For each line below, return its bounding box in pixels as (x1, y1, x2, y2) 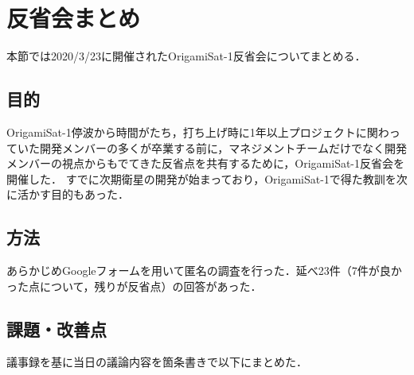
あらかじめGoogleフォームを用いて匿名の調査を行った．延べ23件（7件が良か (6, 262, 402, 279)
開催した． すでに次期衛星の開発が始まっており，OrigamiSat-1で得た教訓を (6, 170, 396, 187)
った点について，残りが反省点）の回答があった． (6, 277, 262, 294)
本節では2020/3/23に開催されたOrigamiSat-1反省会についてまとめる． (6, 48, 366, 64)
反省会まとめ (6, 2, 141, 34)
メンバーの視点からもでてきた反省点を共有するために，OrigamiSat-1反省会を (6, 155, 405, 172)
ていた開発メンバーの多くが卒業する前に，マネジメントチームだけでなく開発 (6, 139, 407, 156)
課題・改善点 (6, 316, 107, 341)
